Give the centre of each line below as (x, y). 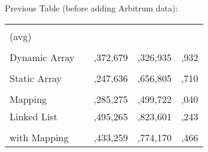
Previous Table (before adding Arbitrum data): (91, 8)
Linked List (34, 116)
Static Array (36, 78)
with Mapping (39, 137)
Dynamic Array (42, 57)
